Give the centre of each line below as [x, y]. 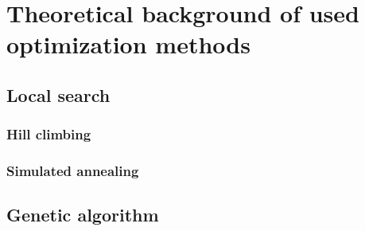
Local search [58, 94]
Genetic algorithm [83, 215]
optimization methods [128, 44]
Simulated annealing [73, 171]
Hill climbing [49, 134]
